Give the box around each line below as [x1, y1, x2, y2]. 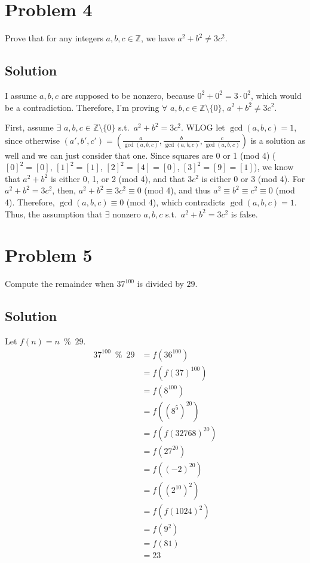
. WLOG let [181, 121, 225, 134]
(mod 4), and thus [144, 184, 211, 196]
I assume [5, 89, 37, 101]
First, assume [5, 121, 54, 134]
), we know [253, 161, 294, 173]
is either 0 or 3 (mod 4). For [201, 172, 305, 184]
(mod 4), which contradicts [126, 196, 226, 208]
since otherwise [5, 134, 60, 146]
